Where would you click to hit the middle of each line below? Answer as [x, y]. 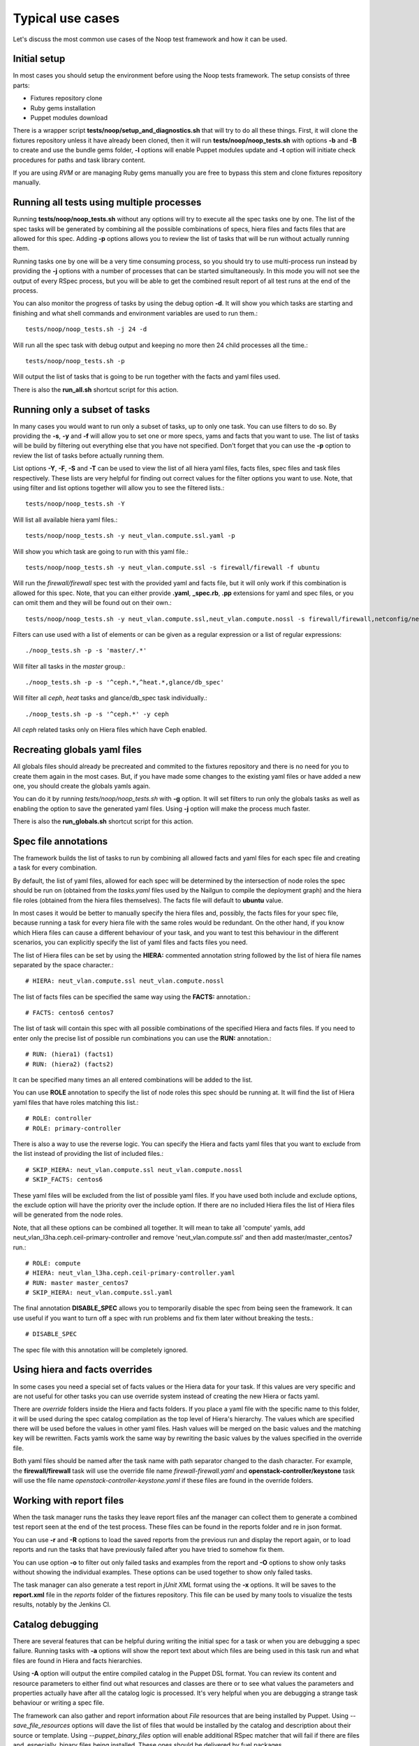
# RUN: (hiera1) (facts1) [70, 1054]
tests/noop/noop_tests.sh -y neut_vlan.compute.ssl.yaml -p [130, 536]
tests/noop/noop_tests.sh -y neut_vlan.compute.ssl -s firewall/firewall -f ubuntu [173, 567]
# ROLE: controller [59, 1118]
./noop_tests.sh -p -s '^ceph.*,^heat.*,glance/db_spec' [125, 682]
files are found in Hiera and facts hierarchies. [78, 1660]
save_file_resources [42, 1726]
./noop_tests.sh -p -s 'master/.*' [86, 651]
